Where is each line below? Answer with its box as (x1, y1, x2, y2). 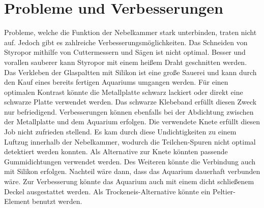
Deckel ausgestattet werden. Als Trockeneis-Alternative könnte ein (4, 186, 211, 196)
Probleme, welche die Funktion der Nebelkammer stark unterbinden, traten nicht (4, 27, 257, 38)
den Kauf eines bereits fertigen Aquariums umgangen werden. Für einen (4, 77, 228, 87)
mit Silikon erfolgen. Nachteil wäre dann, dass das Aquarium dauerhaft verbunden (4, 166, 260, 177)
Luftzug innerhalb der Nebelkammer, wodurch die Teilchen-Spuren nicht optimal (4, 136, 256, 147)
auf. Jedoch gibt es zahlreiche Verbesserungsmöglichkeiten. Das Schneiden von (4, 37, 248, 47)
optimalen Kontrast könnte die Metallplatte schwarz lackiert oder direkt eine (4, 86, 243, 97)
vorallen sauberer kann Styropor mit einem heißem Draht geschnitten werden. (4, 56, 247, 67)
